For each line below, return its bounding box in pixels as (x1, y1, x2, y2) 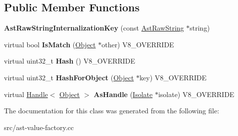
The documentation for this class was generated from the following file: (4, 105, 219, 116)
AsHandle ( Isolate (94, 89, 153, 99)
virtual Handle (4, 89, 48, 99)
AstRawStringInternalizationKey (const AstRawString (4, 23, 184, 33)
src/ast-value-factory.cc (4, 122, 74, 132)
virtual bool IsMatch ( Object (4, 39, 96, 49)
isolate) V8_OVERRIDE (158, 89, 235, 99)
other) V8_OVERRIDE (101, 39, 174, 49)
